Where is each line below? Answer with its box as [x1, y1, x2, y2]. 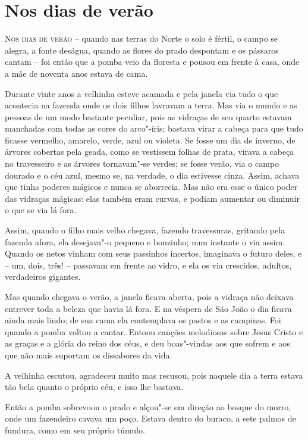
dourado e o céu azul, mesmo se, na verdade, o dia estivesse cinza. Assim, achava [5, 168, 300, 181]
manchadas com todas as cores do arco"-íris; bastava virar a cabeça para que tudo [5, 122, 303, 135]
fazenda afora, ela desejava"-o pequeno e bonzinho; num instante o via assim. [5, 235, 285, 248]
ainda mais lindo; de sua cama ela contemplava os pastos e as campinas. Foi [5, 314, 281, 326]
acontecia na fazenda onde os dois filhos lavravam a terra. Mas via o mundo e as [5, 99, 297, 111]
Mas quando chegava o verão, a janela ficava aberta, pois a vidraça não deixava [5, 291, 294, 302]
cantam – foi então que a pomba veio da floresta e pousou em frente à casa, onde [5, 55, 300, 68]
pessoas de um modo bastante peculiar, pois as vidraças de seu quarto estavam [5, 110, 292, 123]
